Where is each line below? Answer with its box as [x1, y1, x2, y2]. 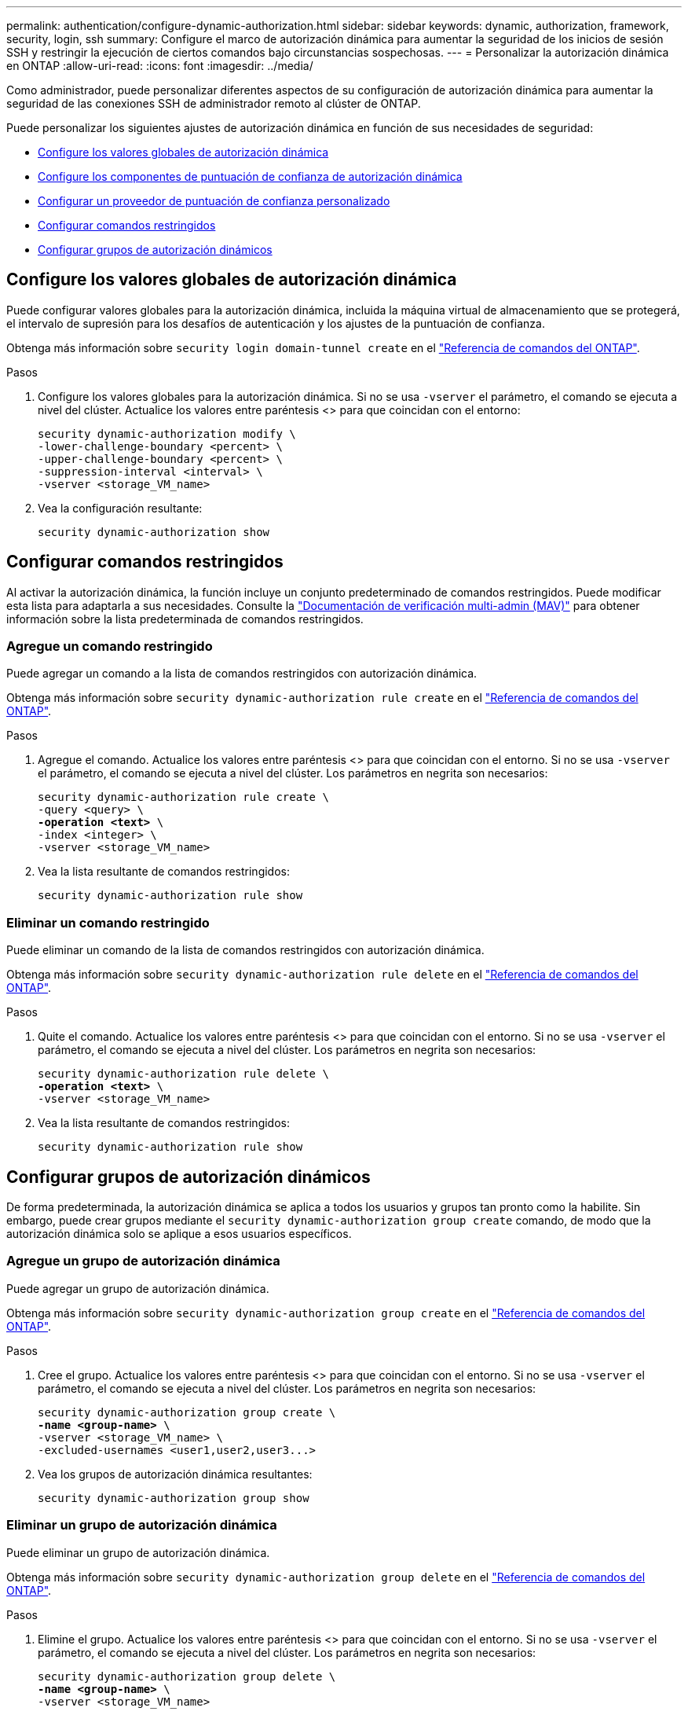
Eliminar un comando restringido [6, 914, 210, 931]
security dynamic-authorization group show [38, 1491, 309, 1504]
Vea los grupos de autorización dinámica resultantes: [38, 1467, 313, 1481]
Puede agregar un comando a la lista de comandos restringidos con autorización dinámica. [6, 667, 478, 681]
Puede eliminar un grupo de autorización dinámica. [6, 1545, 270, 1559]
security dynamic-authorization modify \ [38, 427, 296, 440]
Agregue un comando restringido [6, 638, 213, 655]
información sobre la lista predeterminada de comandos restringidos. [6, 611, 364, 626]
